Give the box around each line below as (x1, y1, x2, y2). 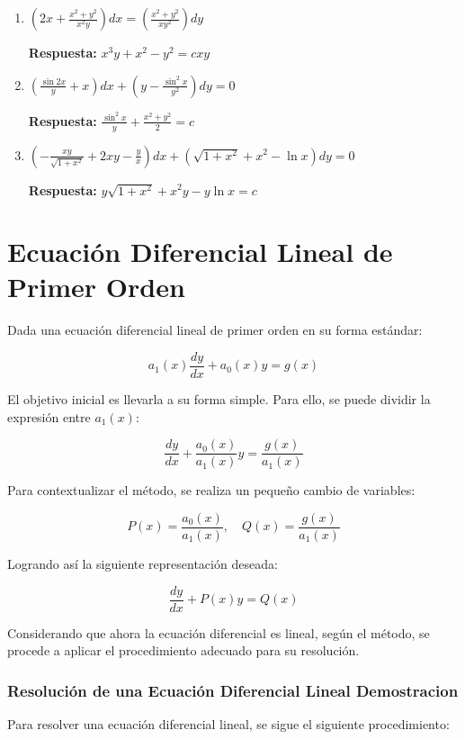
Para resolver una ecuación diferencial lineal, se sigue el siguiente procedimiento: (7, 715, 450, 734)
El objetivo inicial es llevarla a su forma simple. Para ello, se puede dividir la (7, 390, 431, 409)
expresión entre (7, 407, 91, 426)
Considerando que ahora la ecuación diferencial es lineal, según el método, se (7, 623, 430, 642)
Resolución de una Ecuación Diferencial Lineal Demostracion (7, 679, 459, 701)
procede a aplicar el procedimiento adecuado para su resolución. (7, 641, 360, 660)
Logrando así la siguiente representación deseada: (7, 554, 278, 572)
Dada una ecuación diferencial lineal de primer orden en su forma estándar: (7, 320, 423, 339)
